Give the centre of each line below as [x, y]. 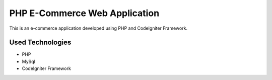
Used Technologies [40, 43]
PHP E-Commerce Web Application [84, 13]
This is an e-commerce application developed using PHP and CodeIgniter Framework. [98, 28]
